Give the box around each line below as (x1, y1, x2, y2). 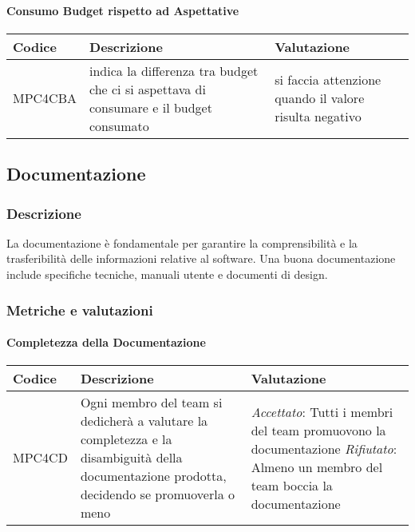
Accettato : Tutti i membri (251, 402, 393, 421)
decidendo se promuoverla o (80, 485, 235, 504)
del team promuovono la (251, 420, 386, 439)
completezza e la (80, 430, 172, 449)
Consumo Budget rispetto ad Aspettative (6, 2, 239, 18)
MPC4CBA (13, 89, 77, 108)
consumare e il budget (89, 97, 212, 117)
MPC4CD (13, 448, 68, 467)
